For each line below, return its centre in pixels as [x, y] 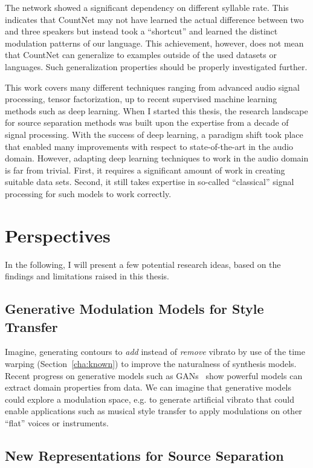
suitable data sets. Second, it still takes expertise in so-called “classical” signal [150, 182]
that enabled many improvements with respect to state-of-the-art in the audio [149, 146]
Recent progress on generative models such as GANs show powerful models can [154, 375]
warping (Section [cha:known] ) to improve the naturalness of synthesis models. [151, 363]
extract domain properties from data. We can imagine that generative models [148, 387]
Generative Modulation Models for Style [134, 309]
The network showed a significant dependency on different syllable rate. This [147, 7]
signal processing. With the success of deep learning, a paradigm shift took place [154, 134]
